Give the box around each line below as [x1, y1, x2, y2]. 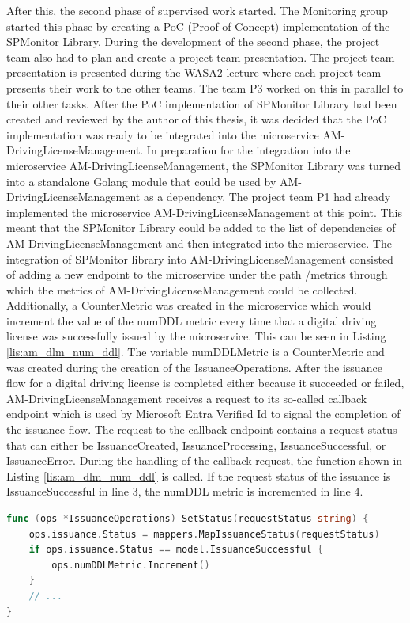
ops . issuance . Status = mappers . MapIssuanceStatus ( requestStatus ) [28, 528, 380, 540]
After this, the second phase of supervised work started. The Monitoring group [6, 2, 388, 18]
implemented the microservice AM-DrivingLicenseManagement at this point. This [6, 203, 402, 220]
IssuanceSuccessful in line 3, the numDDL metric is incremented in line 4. [6, 483, 363, 500]
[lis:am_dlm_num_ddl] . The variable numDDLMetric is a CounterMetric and [6, 344, 385, 360]
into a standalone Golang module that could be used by [6, 173, 276, 189]
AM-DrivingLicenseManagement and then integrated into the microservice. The [6, 234, 392, 251]
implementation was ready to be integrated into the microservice [6, 126, 319, 142]
